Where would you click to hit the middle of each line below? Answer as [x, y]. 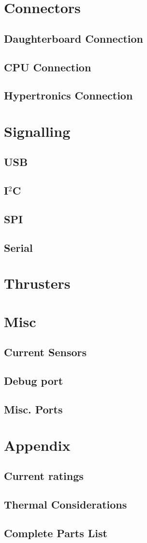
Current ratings [44, 476]
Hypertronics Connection [68, 95]
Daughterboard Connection [73, 38]
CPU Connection [48, 67]
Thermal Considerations [66, 504]
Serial [18, 247]
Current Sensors [45, 352]
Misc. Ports [33, 409]
